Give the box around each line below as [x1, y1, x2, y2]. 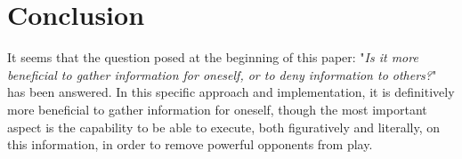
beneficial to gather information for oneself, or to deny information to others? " [7, 65, 437, 83]
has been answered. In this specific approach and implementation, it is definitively [7, 83, 455, 101]
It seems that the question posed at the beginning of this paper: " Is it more [7, 48, 418, 67]
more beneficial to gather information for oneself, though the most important [7, 99, 427, 118]
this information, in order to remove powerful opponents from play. [7, 135, 373, 154]
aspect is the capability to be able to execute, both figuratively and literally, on [7, 117, 440, 136]
